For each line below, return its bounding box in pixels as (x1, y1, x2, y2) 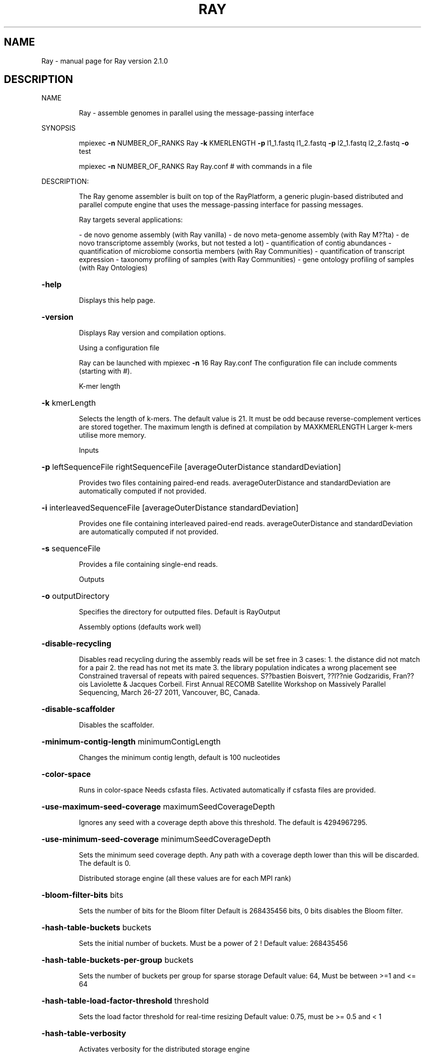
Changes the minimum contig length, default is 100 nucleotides (79, 753, 280, 762)
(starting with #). (79, 367, 132, 376)
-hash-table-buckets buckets (41, 923, 151, 933)
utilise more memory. (79, 431, 146, 440)
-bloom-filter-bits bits (41, 890, 123, 900)
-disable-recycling (41, 639, 112, 649)
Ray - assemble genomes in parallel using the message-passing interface (79, 109, 314, 117)
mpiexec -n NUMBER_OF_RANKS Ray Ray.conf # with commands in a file (79, 162, 312, 171)
